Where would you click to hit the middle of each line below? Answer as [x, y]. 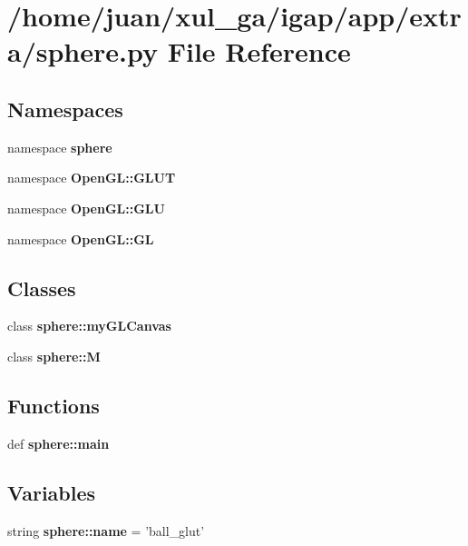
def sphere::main [58, 443]
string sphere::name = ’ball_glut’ [106, 530]
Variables [52, 492]
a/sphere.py [83, 51]
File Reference [259, 51]
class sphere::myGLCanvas [89, 326]
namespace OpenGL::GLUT [92, 178]
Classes [42, 288]
